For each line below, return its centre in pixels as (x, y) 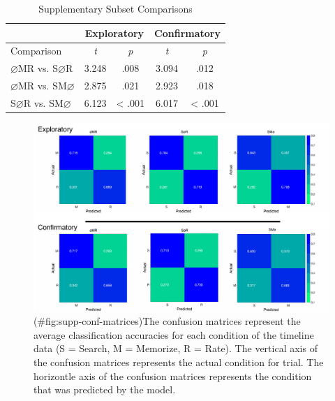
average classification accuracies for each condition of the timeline (174, 334)
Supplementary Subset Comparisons (116, 8)
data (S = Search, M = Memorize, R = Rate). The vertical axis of (176, 348)
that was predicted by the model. (105, 389)
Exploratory (114, 32)
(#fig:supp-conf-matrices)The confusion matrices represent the (167, 321)
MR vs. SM (42, 86)
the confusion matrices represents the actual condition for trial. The (179, 362)
